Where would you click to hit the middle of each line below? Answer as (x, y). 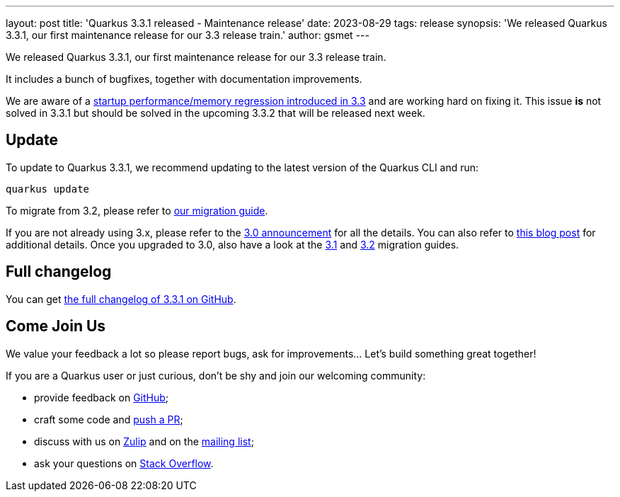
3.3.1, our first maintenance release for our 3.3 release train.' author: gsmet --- (188, 35)
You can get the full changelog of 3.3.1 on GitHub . (121, 299)
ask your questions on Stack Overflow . (124, 463)
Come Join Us (56, 326)
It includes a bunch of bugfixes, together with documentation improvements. (184, 79)
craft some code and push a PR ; (109, 419)
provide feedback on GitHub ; (102, 397)
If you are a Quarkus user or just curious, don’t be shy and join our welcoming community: (216, 375)
